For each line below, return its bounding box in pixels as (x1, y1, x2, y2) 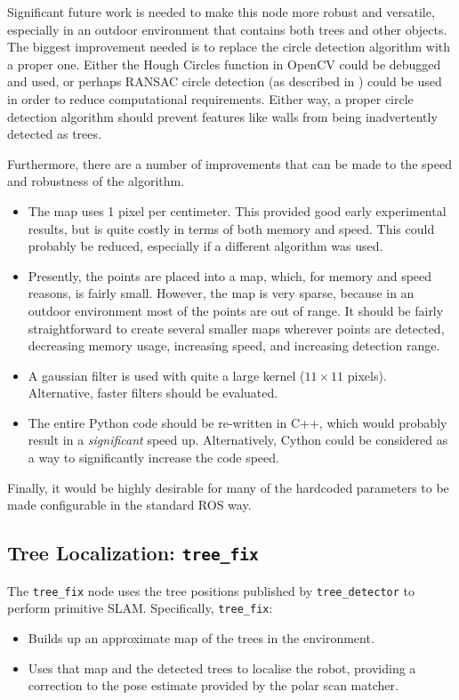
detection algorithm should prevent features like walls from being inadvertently (7, 107, 438, 125)
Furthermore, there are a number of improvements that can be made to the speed (7, 154, 452, 173)
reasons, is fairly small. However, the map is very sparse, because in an (28, 284, 415, 302)
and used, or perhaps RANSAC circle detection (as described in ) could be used (7, 72, 442, 91)
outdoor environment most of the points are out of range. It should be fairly (28, 301, 444, 319)
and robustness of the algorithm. (7, 172, 185, 190)
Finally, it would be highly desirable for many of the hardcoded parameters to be (7, 478, 449, 496)
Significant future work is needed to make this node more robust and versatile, (7, 3, 435, 20)
